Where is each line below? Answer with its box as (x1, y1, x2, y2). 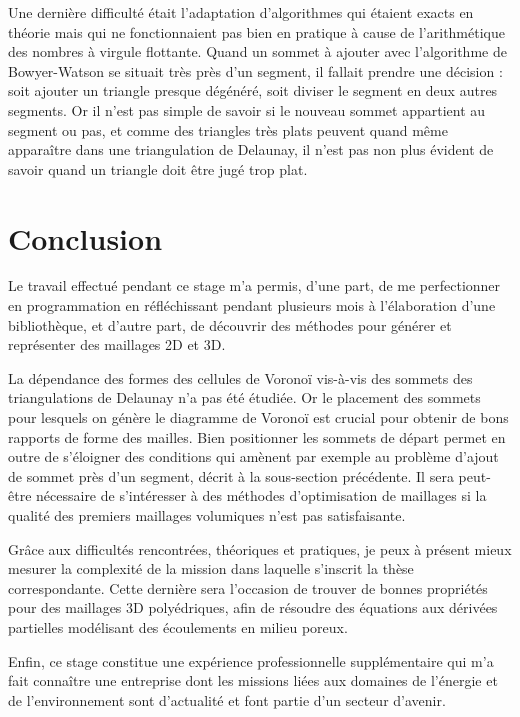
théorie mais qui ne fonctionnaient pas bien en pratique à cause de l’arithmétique (8, 21, 505, 42)
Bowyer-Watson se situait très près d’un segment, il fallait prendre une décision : (8, 60, 503, 81)
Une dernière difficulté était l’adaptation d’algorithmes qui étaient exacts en (8, 2, 474, 22)
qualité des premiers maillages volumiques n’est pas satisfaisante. (8, 505, 406, 525)
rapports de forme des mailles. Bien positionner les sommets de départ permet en (8, 426, 506, 447)
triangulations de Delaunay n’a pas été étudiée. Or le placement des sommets (8, 387, 481, 408)
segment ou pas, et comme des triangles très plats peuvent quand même (8, 119, 448, 140)
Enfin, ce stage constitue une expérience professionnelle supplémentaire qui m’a (8, 650, 494, 671)
